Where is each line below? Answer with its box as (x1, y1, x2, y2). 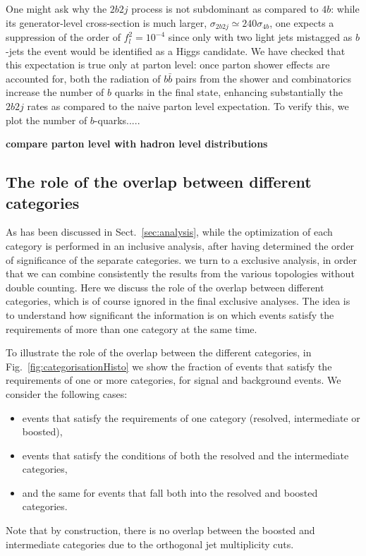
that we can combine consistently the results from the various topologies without (6, 266, 355, 281)
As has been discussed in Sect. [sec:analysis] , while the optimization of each (6, 224, 333, 239)
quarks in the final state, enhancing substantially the (114, 85, 343, 99)
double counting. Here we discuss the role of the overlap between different (6, 279, 324, 294)
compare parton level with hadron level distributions (6, 136, 268, 151)
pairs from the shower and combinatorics (175, 71, 352, 85)
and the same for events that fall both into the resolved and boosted (22, 485, 318, 500)
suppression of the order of (6, 30, 121, 44)
